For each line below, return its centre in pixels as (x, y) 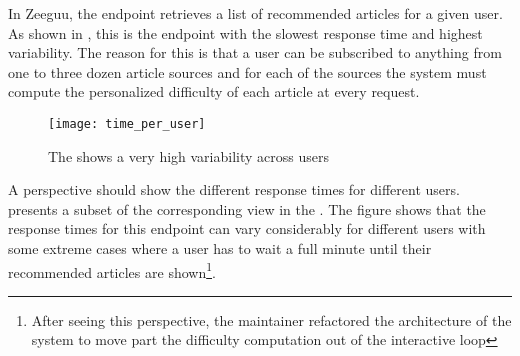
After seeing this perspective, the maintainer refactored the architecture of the (271, 319)
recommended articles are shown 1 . (112, 270)
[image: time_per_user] (127, 123)
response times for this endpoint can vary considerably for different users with (247, 228)
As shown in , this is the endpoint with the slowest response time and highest (245, 32)
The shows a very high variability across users (188, 155)
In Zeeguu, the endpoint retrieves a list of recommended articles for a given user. (255, 13)
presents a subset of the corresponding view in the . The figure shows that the (247, 208)
